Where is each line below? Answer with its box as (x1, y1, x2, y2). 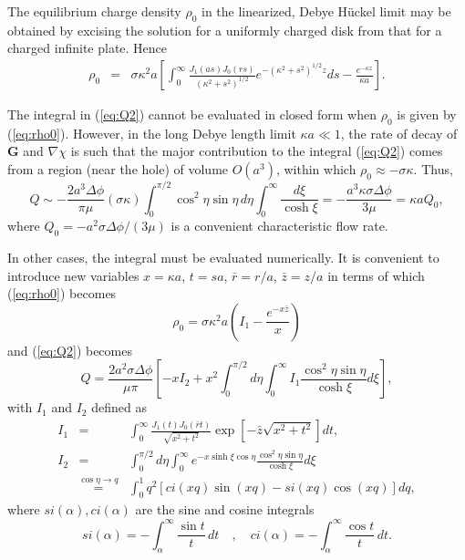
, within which (275, 160, 356, 178)
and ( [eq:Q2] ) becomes (7, 340, 132, 359)
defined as (91, 398, 147, 417)
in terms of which (327, 265, 425, 285)
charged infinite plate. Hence (7, 38, 168, 57)
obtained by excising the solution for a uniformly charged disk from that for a (7, 20, 442, 39)
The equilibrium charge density (7, 2, 181, 20)
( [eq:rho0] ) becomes (7, 284, 117, 303)
